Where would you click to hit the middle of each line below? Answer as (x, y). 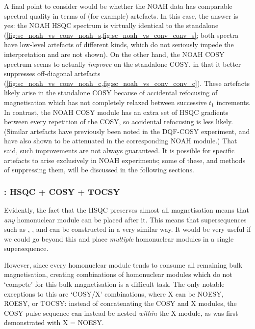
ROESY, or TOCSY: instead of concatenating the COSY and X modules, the (120, 303)
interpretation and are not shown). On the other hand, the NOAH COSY (114, 54)
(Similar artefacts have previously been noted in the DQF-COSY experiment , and (127, 131)
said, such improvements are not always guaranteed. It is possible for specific (119, 150)
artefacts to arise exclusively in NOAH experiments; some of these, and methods (125, 160)
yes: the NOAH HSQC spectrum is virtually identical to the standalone (111, 25)
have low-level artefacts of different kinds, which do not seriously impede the (119, 44)
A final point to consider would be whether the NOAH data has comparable (118, 6)
